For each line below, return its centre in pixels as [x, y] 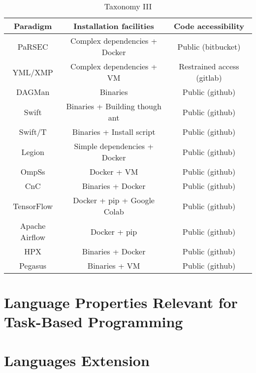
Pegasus [33, 265]
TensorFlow [33, 206]
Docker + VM [114, 171]
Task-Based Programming [94, 322]
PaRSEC [33, 46]
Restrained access [209, 66]
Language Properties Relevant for [121, 302]
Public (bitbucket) [209, 46]
